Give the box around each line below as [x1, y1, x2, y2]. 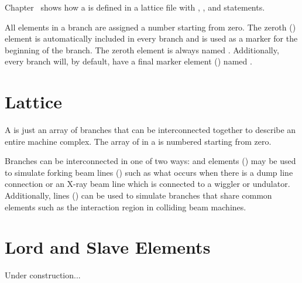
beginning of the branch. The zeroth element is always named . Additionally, [5, 43, 279, 56]
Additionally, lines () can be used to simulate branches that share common [5, 189, 272, 202]
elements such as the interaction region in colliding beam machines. [5, 200, 246, 213]
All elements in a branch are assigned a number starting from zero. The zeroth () [5, 21, 296, 33]
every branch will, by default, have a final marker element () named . [5, 55, 252, 67]
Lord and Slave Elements [5, 235, 211, 259]
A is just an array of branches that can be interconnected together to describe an [5, 124, 296, 136]
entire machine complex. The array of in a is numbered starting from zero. [5, 135, 272, 147]
